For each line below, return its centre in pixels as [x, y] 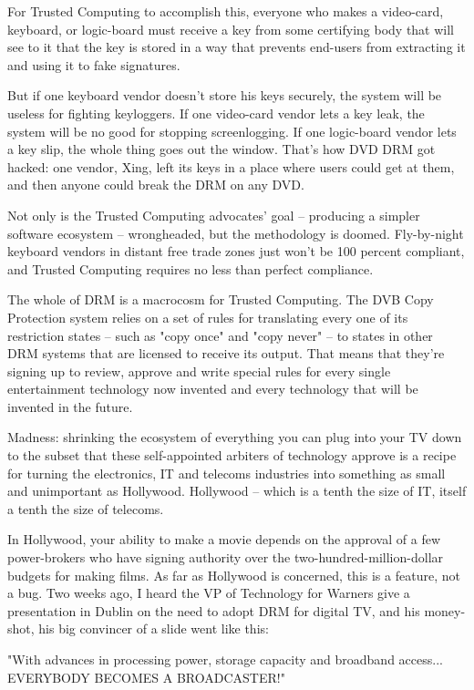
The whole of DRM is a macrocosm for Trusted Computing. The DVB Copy [221, 299]
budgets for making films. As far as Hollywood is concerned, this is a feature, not [234, 575]
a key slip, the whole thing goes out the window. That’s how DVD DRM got [222, 149]
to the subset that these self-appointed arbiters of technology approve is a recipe [232, 455]
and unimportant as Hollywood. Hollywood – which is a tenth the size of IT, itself [237, 491]
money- [445, 610]
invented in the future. [70, 406]
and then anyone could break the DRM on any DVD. [156, 185]
